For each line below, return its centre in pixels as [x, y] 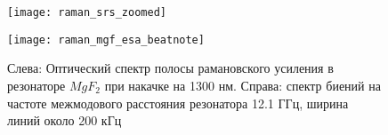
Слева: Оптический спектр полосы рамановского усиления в [170, 68]
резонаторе [36, 85]
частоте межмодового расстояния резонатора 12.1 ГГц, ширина [178, 103]
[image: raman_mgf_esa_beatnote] [106, 40]
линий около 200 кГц [65, 120]
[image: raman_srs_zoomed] [87, 12]
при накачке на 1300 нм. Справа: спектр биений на [242, 85]
